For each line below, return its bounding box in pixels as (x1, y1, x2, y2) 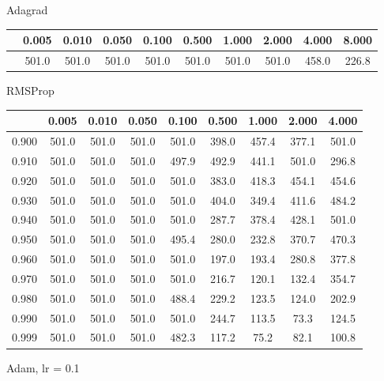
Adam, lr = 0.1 (6, 359, 80, 375)
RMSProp (6, 82, 55, 99)
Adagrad (6, 2, 48, 17)
